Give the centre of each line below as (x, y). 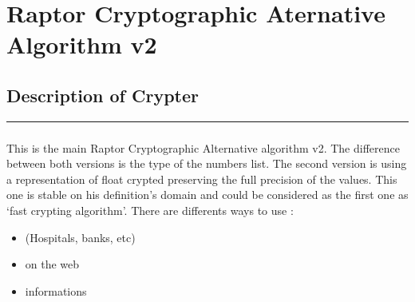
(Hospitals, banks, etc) (80, 237)
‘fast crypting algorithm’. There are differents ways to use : (150, 211)
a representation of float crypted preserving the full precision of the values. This (202, 179)
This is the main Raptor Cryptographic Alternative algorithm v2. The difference (203, 147)
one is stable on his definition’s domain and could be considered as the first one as (207, 195)
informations (56, 290)
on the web (52, 264)
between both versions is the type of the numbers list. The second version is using (207, 163)
